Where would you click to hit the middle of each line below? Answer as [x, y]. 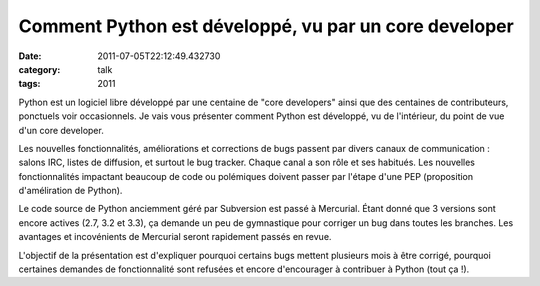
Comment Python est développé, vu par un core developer [266, 26]
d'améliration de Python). [70, 191]
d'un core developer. [61, 130]
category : [39, 69]
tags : [29, 84]
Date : [30, 56]
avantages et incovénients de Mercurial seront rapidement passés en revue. [175, 237]
